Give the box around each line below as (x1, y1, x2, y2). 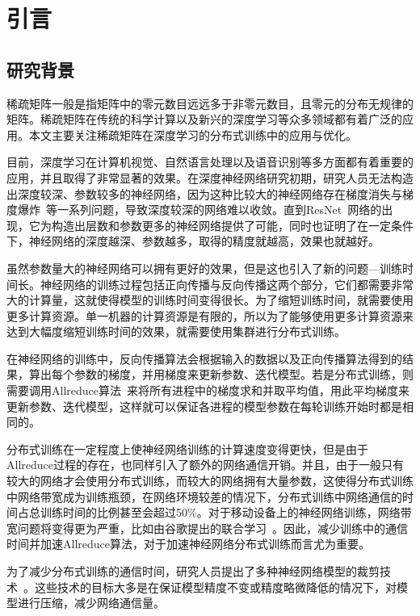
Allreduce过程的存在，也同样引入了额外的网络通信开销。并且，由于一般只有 (6, 456, 404, 473)
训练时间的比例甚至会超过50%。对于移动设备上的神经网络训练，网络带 (40, 504, 412, 521)
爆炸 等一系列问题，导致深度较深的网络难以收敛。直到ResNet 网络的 (17, 201, 382, 218)
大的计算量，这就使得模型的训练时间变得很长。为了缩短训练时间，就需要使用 (6, 291, 414, 308)
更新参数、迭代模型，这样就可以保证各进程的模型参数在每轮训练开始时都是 (6, 397, 402, 414)
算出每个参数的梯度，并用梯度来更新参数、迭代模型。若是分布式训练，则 (28, 366, 414, 383)
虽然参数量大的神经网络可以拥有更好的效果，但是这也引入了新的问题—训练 (6, 259, 402, 276)
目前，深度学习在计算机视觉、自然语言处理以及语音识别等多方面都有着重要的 (6, 153, 414, 170)
